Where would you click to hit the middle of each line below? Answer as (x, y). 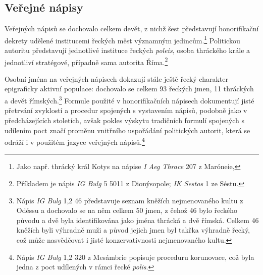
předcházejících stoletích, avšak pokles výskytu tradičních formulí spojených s (125, 120)
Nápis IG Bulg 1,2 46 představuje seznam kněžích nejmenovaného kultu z (130, 200)
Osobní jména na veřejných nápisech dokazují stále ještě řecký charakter (117, 78)
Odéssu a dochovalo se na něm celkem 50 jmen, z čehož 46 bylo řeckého (127, 210)
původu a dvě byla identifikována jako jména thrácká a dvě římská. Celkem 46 (138, 220)
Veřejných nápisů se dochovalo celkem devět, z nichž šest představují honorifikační (132, 29)
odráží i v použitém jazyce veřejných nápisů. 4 (75, 141)
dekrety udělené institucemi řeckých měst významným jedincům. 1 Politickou (122, 39)
